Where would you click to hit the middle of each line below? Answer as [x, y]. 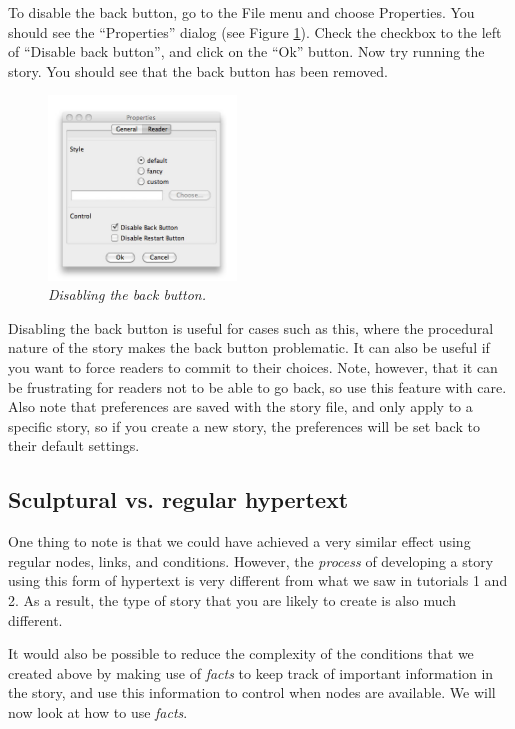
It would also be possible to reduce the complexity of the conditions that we [241, 653]
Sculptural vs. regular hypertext [178, 499]
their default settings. [74, 445]
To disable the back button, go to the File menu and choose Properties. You [241, 12]
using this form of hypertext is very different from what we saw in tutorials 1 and [258, 580]
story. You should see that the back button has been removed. [198, 70]
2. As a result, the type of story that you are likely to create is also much [232, 600]
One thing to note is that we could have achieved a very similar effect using [239, 541]
